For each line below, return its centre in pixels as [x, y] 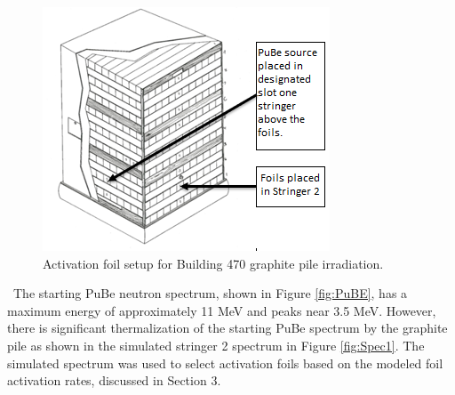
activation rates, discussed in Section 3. [114, 380]
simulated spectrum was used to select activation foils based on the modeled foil [225, 363]
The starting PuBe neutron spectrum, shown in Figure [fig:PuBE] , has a [210, 293]
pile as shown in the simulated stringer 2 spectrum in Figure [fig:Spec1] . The [216, 345]
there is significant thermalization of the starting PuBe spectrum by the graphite [227, 328]
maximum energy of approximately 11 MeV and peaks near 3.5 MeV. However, [222, 310]
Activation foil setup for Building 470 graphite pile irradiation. [213, 263]
